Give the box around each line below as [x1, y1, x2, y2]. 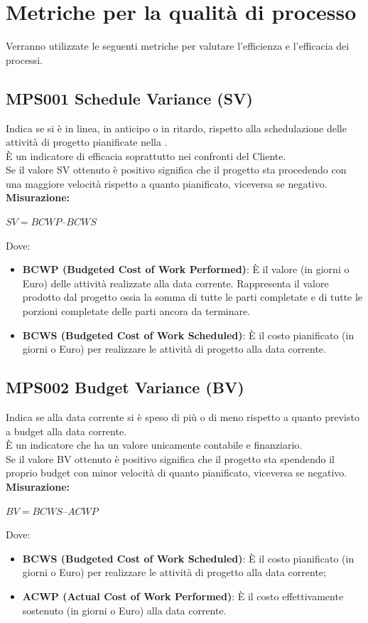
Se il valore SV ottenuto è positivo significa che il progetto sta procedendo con [6, 162, 347, 177]
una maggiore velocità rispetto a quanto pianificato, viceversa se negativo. [6, 176, 328, 191]
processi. [6, 52, 43, 67]
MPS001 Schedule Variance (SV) [6, 87, 253, 109]
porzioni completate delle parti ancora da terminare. [22, 304, 251, 319]
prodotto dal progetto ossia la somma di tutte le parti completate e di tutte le [22, 289, 363, 304]
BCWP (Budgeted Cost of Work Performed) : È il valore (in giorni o [22, 262, 350, 277]
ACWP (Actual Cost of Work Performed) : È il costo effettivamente [22, 588, 344, 603]
